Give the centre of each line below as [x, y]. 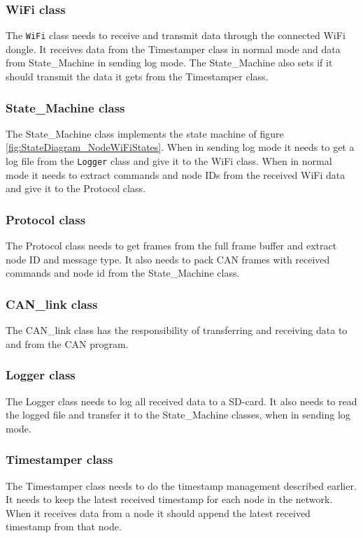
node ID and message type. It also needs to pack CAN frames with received [168, 259]
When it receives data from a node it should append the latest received [158, 512]
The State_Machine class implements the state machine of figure [145, 133]
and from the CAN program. [67, 343]
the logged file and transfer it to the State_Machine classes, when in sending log [178, 415]
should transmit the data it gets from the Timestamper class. [137, 77]
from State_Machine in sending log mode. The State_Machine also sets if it [169, 63]
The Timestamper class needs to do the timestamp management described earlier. [181, 485]
